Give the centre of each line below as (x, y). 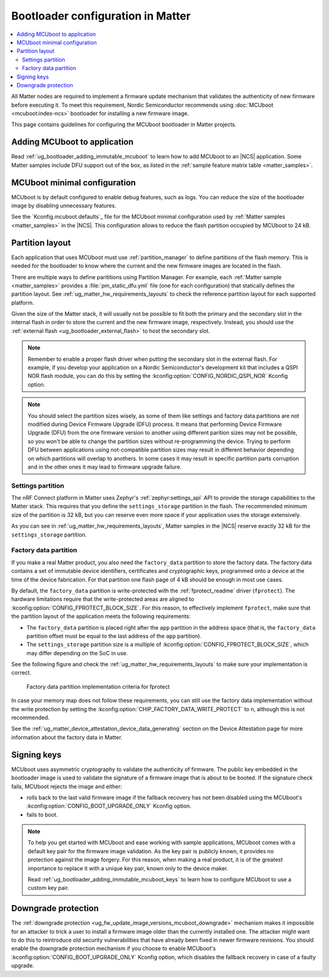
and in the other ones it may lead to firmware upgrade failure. (105, 467)
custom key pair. (48, 888)
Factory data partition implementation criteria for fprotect (98, 686)
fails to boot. (42, 814)
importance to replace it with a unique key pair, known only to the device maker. (128, 868)
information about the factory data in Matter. (67, 737)
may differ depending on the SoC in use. (77, 653)
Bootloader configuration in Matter (101, 16)
